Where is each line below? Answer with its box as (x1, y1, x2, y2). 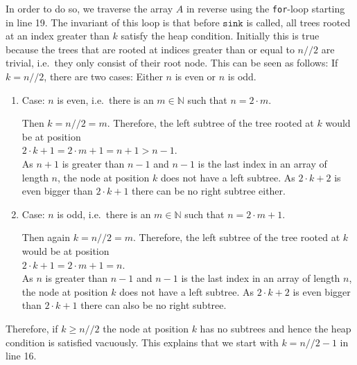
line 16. (6, 348, 37, 363)
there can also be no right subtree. (80, 298, 227, 312)
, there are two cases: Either (44, 69, 163, 84)
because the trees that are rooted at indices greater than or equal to (6, 42, 295, 56)
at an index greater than (6, 28, 110, 43)
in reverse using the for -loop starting (186, 1, 345, 15)
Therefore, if (6, 321, 58, 335)
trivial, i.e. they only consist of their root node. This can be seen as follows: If (6, 55, 338, 70)
